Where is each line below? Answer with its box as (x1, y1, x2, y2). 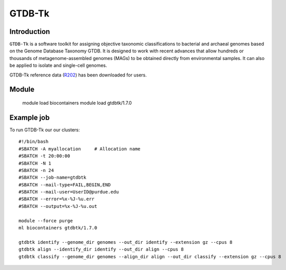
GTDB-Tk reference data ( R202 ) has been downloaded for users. (9, 72, 147, 78)
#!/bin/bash (18, 139, 49, 145)
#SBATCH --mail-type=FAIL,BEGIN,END (18, 182, 111, 187)
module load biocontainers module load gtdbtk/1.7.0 (22, 100, 132, 106)
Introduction (9, 27, 50, 36)
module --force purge (18, 218, 73, 223)
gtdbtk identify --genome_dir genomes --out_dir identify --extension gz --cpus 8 (18, 239, 233, 245)
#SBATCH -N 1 (18, 160, 51, 166)
